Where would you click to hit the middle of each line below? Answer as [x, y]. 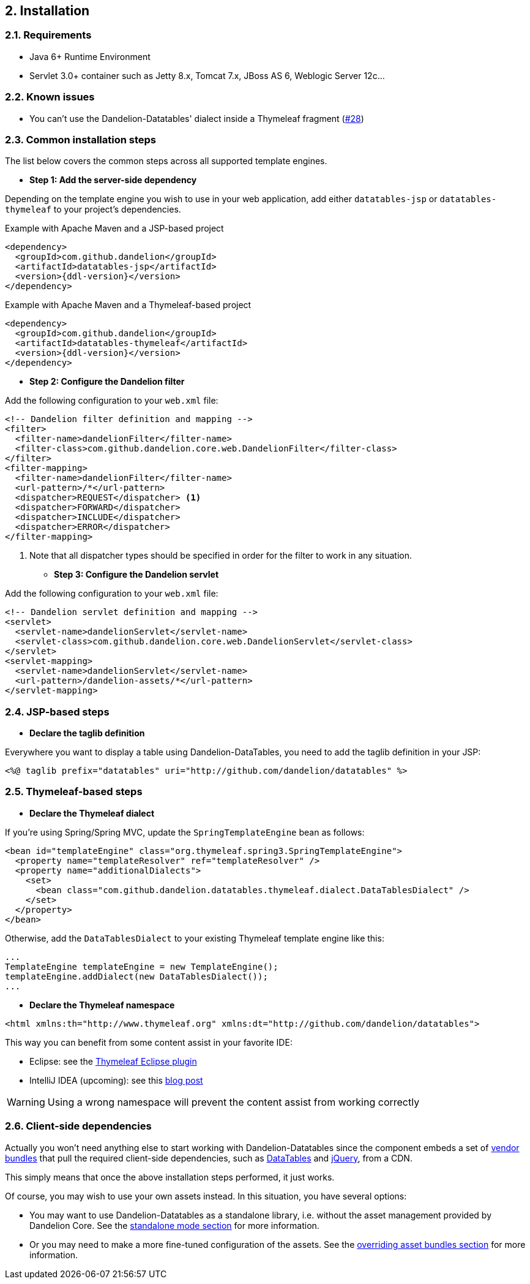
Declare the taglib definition [87, 733]
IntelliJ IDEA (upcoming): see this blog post [116, 1080]
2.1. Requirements [48, 35]
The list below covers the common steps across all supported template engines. [166, 161]
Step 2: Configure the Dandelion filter [107, 382]
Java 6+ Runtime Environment [90, 56]
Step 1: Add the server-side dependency [113, 180]
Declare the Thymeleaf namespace [102, 1005]
